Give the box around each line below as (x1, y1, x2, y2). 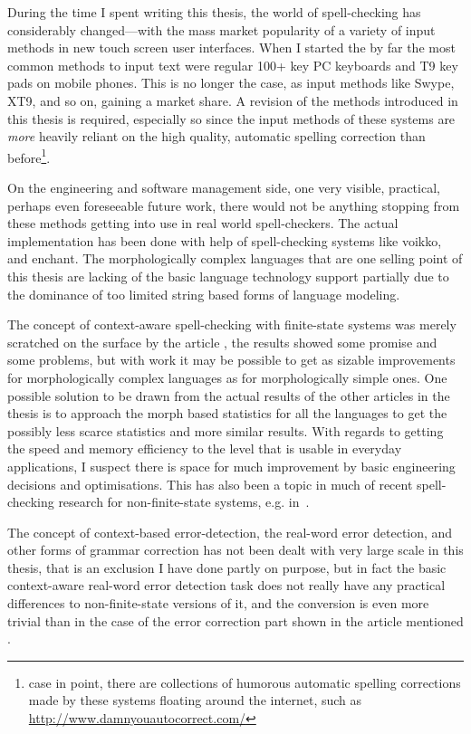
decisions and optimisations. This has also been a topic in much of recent (7, 474, 413, 493)
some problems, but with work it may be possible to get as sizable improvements (7, 350, 456, 369)
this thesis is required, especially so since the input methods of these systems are (7, 109, 456, 128)
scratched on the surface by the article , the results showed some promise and (7, 332, 437, 351)
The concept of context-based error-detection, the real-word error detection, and (7, 522, 453, 541)
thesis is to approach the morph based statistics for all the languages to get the (7, 404, 447, 423)
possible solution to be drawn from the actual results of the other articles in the (7, 386, 450, 405)
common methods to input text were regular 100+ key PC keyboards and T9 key (7, 55, 458, 74)
